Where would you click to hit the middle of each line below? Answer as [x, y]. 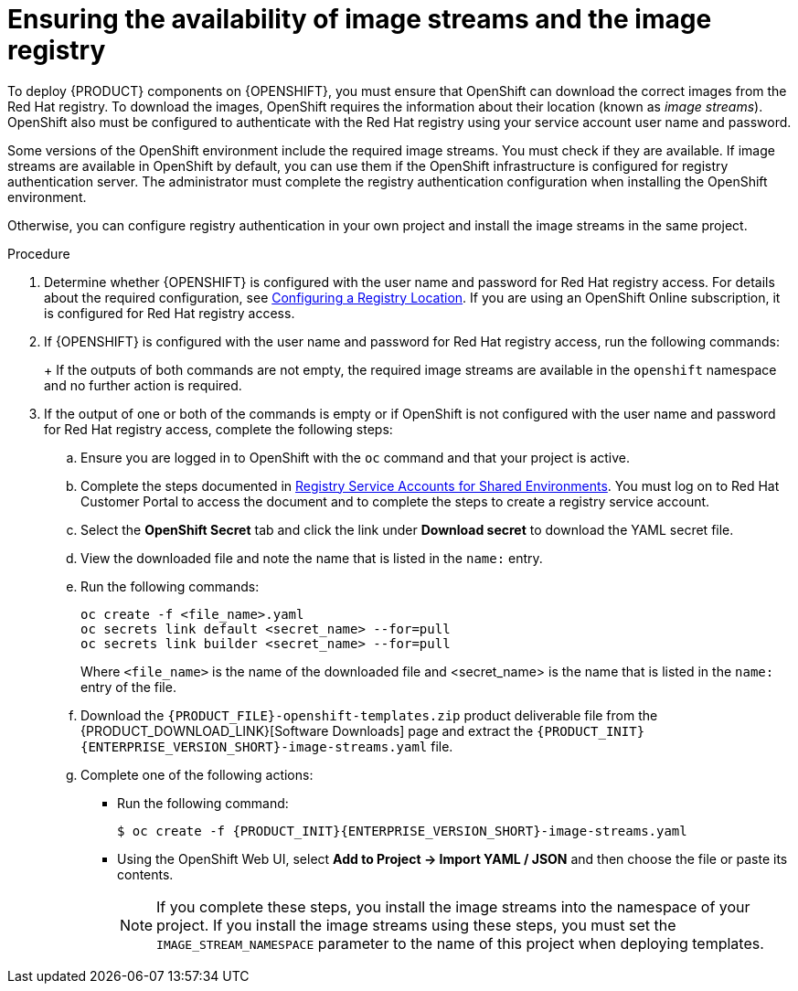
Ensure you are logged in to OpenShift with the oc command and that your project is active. [356, 457]
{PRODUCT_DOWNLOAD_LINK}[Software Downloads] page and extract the [307, 730]
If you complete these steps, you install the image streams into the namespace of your [453, 906]
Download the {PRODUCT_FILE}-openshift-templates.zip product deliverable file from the [369, 715]
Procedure [39, 253]
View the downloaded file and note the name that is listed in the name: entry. [312, 558]
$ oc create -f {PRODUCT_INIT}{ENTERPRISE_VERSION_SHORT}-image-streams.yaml [402, 831]
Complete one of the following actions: [197, 774]
